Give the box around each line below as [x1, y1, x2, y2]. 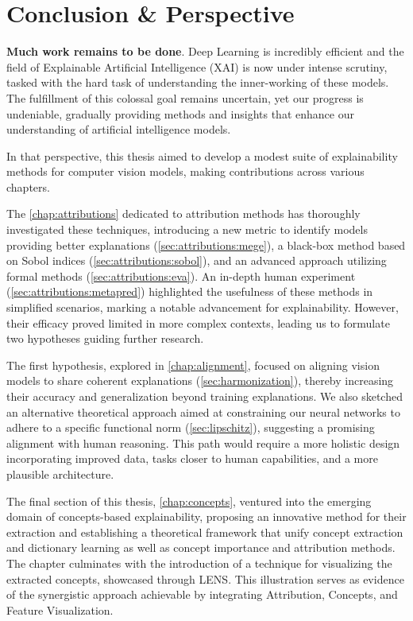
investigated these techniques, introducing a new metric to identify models [6, 221, 368, 238]
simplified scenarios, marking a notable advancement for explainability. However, [6, 299, 399, 316]
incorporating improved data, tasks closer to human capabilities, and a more [6, 450, 378, 467]
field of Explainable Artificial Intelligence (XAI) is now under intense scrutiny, [6, 58, 388, 75]
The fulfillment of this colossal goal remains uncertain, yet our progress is [6, 89, 364, 106]
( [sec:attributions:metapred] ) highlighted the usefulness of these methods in [6, 283, 373, 300]
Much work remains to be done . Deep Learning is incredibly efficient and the [6, 43, 404, 60]
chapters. [6, 178, 50, 195]
